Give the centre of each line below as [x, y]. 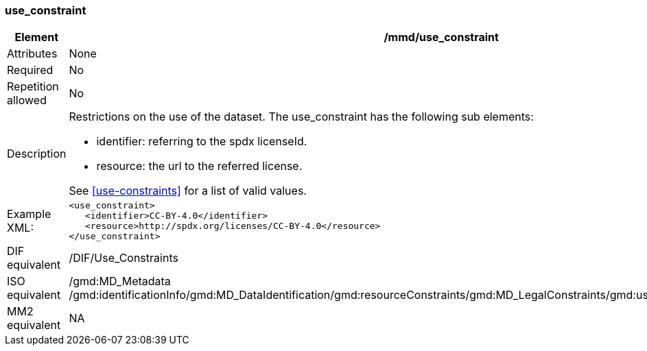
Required [30, 70]
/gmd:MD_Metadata [120, 281]
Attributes [32, 54]
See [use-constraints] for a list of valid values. [188, 191]
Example [29, 214]
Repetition [33, 87]
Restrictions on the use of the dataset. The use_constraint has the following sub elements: [301, 117]
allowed [27, 100]
